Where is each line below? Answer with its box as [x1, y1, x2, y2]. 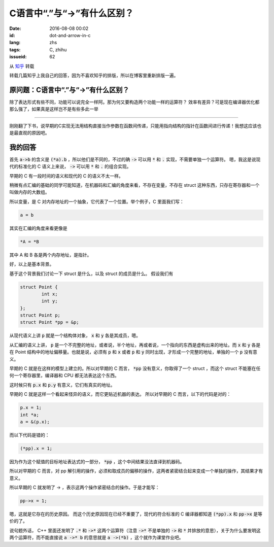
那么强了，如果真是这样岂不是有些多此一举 [9, 106, 98, 112]
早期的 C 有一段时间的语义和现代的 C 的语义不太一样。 [9, 173, 124, 179]
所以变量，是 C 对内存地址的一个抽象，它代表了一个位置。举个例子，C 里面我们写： [9, 198, 185, 204]
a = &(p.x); [20, 419, 50, 425]
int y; [41, 298, 58, 304]
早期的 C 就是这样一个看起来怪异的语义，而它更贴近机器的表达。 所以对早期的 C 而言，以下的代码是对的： [9, 391, 231, 397]
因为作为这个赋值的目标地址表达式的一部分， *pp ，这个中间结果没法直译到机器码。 [9, 458, 185, 464]
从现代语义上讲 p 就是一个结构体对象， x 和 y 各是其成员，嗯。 [9, 332, 141, 338]
